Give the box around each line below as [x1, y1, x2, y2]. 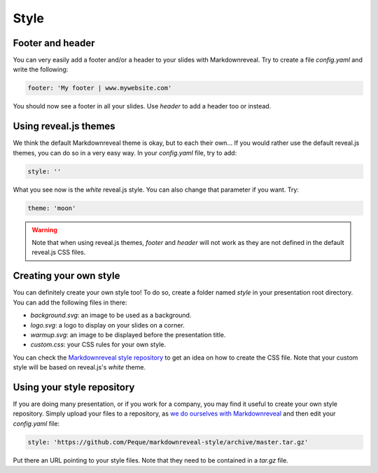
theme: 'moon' [27, 204, 76, 212]
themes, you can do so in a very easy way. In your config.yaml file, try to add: [13, 148, 237, 157]
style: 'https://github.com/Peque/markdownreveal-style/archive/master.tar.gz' [27, 438, 309, 446]
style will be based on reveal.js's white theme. [13, 363, 146, 372]
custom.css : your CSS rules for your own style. [30, 340, 167, 349]
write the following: [13, 65, 69, 73]
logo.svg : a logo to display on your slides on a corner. [30, 320, 185, 329]
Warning [31, 225, 57, 234]
